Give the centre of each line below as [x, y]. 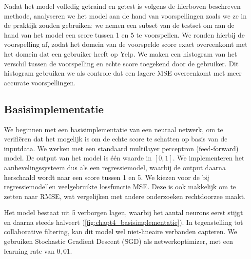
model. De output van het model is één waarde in [78, 158]
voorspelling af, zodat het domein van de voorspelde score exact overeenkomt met [126, 44]
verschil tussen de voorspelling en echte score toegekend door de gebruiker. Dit [121, 63]
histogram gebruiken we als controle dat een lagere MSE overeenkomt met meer [123, 73]
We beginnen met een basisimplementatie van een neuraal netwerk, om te [114, 129]
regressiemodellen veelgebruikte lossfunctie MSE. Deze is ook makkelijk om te [120, 187]
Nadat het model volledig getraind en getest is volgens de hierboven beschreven [122, 6]
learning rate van [29, 250]
